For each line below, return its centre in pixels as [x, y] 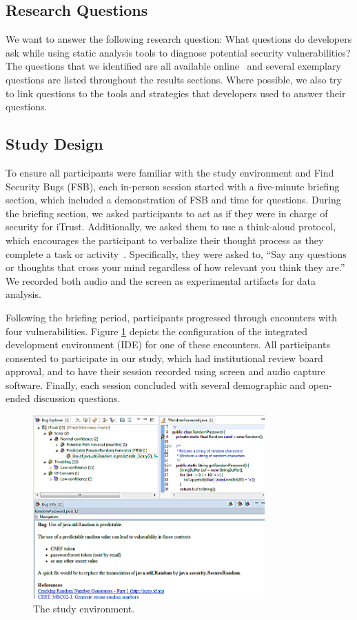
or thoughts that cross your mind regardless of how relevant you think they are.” [175, 267]
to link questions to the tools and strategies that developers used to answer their [176, 93]
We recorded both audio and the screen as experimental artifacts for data [161, 280]
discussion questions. [77, 398]
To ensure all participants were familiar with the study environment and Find [170, 172]
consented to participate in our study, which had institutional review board [164, 358]
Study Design [54, 144]
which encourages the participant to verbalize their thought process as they [165, 240]
